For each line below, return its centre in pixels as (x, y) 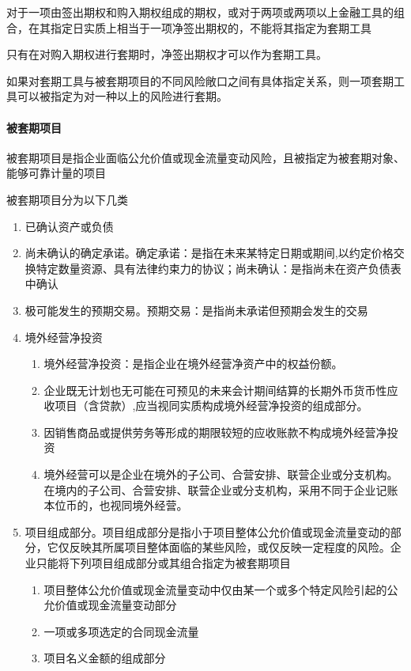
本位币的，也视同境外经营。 (116, 505)
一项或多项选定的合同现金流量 (121, 631)
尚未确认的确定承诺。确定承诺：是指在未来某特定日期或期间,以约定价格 (209, 253)
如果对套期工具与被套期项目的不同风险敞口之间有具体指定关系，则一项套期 (200, 80)
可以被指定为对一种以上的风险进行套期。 (122, 96)
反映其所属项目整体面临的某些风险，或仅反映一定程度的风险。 (230, 547)
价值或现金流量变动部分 (116, 605)
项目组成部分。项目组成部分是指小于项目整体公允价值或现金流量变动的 (207, 531)
